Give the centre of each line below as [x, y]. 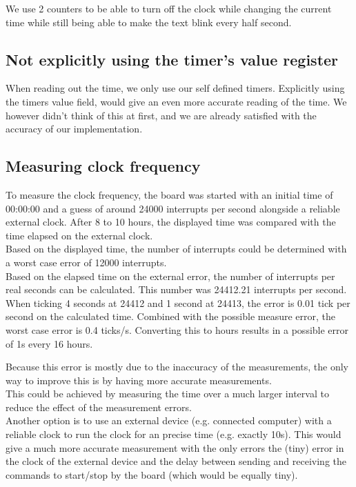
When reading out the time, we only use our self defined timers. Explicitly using [175, 88]
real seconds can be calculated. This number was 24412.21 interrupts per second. [176, 289]
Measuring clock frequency [103, 166]
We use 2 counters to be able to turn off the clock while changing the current [169, 8]
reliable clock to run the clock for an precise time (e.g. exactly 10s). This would [174, 434]
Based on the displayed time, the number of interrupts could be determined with [176, 249]
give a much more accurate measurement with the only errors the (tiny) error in [175, 447]
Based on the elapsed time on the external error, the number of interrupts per [170, 276]
